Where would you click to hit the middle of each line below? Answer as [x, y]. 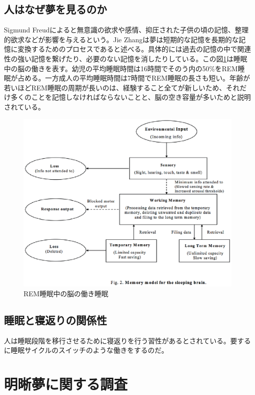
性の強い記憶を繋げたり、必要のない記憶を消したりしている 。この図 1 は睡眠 [126, 58]
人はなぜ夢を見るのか [55, 9]
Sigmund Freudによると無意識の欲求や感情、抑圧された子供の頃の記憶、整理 [126, 30]
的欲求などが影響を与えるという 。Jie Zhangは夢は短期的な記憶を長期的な [121, 39]
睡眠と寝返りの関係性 [55, 320]
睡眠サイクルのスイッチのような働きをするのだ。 [89, 350]
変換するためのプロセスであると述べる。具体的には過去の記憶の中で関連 [134, 49]
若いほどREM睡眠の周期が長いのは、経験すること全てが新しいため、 [115, 87]
